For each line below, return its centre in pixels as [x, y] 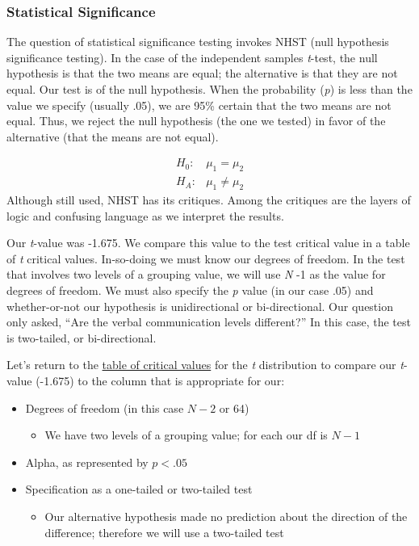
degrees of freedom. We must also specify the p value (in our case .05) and [190, 290]
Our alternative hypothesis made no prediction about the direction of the [226, 516]
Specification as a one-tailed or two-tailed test [139, 489]
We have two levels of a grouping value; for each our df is [186, 435]
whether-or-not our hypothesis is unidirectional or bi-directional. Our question [200, 306]
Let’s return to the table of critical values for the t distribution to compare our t [205, 365]
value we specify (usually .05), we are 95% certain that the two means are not [199, 105]
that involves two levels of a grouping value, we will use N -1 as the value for [196, 274]
